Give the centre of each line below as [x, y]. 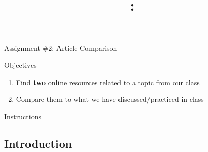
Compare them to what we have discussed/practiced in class [110, 99]
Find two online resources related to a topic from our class [108, 82]
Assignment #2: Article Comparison [61, 48]
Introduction [38, 143]
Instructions [23, 116]
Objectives [20, 65]
